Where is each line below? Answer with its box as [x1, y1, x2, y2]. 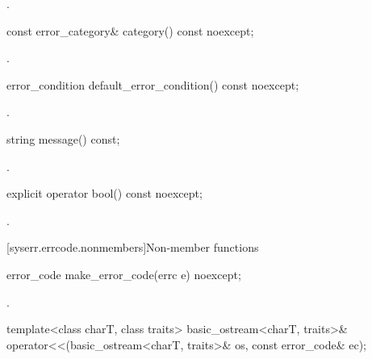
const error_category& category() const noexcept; [6, 22, 254, 39]
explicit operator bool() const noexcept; [6, 185, 203, 202]
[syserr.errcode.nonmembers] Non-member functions [6, 239, 259, 256]
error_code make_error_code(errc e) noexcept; [6, 265, 241, 282]
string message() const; [6, 130, 120, 147]
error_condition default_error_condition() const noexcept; [6, 76, 299, 93]
